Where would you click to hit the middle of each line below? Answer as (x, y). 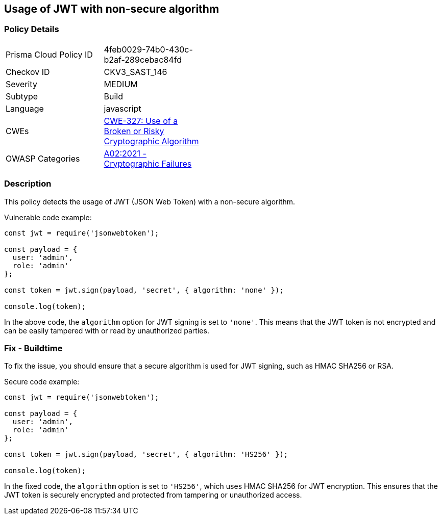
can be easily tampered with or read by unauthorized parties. (107, 330)
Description (28, 184)
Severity (21, 84)
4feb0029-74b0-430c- (148, 49)
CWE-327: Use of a (141, 121)
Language (25, 108)
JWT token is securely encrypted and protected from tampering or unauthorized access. (153, 495)
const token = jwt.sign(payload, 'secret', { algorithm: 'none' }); (144, 290)
